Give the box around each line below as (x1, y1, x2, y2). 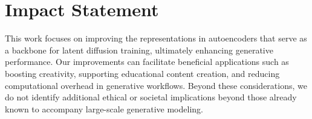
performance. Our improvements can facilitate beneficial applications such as (5, 55, 289, 68)
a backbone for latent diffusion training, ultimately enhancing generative (5, 43, 273, 56)
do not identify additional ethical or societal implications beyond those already (5, 91, 297, 103)
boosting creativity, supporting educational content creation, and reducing (5, 67, 280, 79)
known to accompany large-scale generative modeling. (5, 102, 203, 115)
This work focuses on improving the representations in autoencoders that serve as (5, 32, 307, 44)
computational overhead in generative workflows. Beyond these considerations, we (5, 79, 307, 91)
